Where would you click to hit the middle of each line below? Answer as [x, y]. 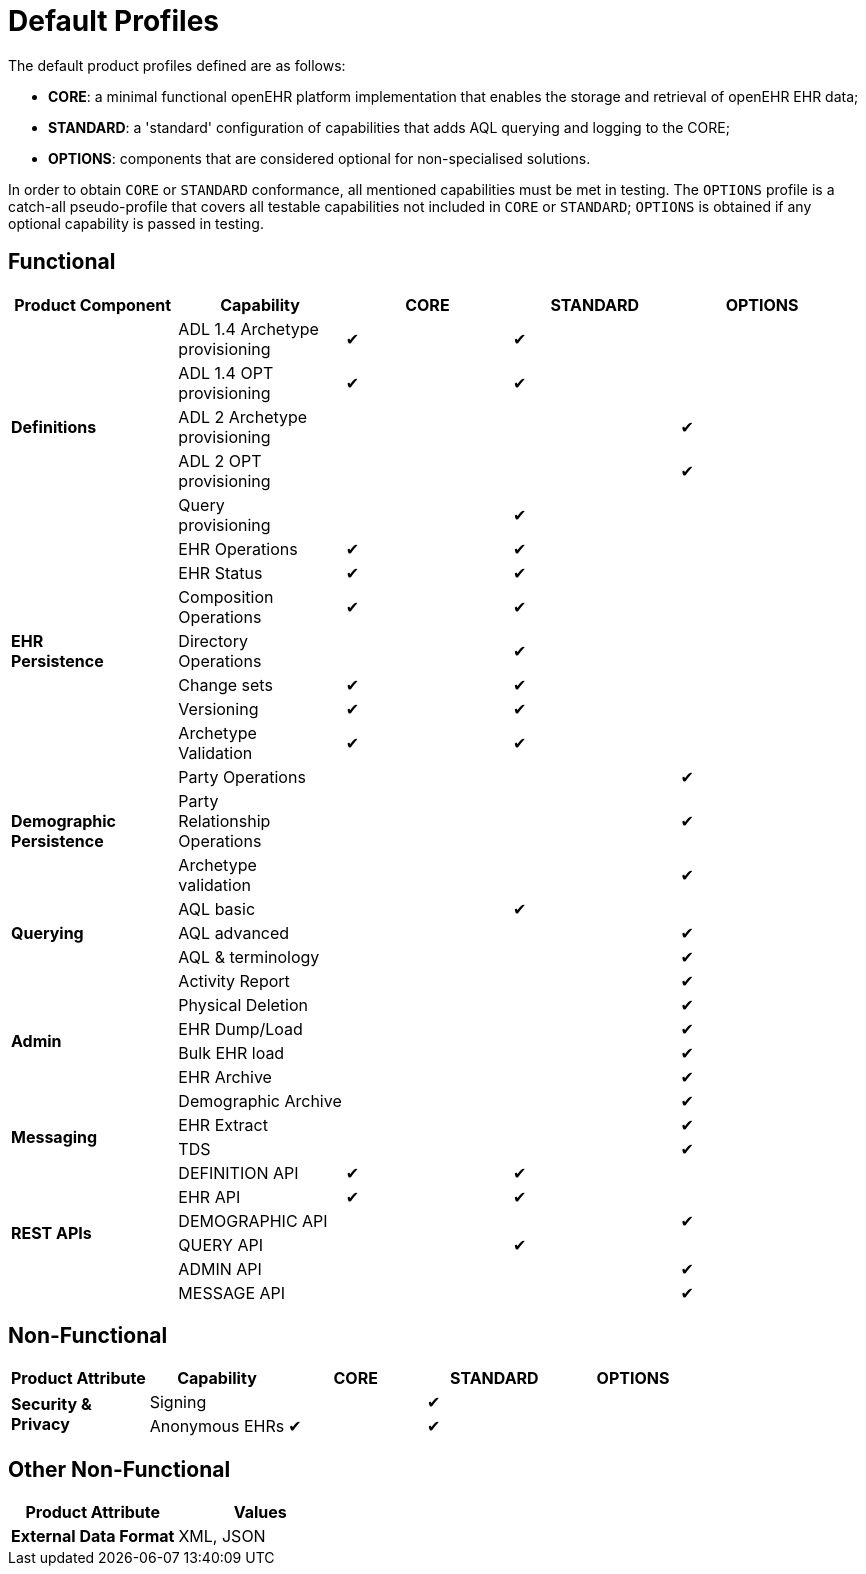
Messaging [54, 1136]
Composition [226, 596]
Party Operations [242, 776]
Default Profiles [114, 21]
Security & [51, 1404]
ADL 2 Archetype [243, 416]
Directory [213, 640]
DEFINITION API [238, 1172]
